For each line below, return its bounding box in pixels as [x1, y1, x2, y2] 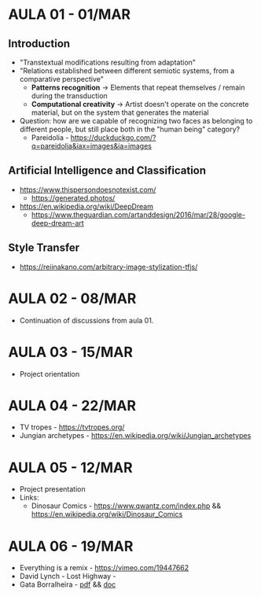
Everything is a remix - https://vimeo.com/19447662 [19, 563, 189, 573]
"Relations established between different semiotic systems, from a [19, 66, 235, 76]
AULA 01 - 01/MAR [8, 6, 131, 24]
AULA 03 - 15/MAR [8, 343, 134, 361]
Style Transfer [8, 241, 80, 255]
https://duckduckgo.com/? [70, 133, 156, 142]
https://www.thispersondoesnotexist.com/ [19, 185, 156, 194]
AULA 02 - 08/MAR [8, 289, 137, 308]
